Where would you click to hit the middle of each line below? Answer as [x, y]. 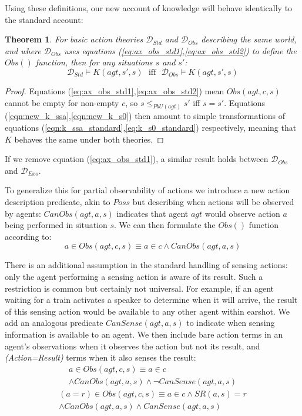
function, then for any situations [94, 62]
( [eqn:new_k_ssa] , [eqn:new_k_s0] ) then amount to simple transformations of [145, 116]
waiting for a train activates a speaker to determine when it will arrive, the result [151, 300]
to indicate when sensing [231, 323]
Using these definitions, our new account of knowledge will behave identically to [149, 8]
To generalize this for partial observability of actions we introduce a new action [147, 190]
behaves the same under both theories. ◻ [89, 139]
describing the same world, [249, 39]
